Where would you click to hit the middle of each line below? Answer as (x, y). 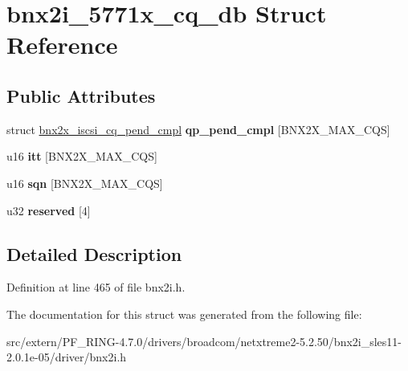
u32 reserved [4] (49, 210)
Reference (62, 45)
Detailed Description (94, 253)
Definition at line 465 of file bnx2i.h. (96, 287)
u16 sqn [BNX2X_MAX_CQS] (85, 183)
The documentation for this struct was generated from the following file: (184, 314)
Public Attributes (81, 95)
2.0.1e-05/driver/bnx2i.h (67, 357)
